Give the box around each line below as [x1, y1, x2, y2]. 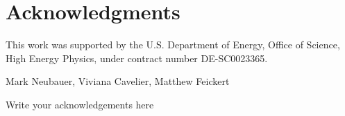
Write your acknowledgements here [6, 97, 154, 111]
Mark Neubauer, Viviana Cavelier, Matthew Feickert [6, 74, 230, 88]
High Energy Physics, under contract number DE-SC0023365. [6, 50, 268, 65]
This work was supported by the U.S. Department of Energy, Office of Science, [6, 37, 340, 52]
